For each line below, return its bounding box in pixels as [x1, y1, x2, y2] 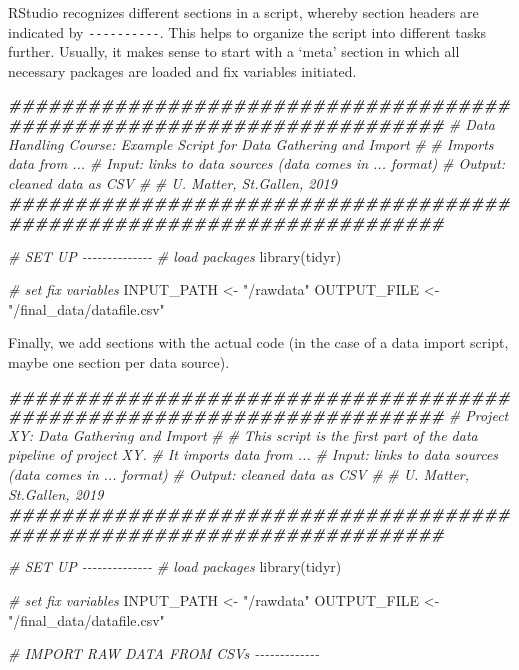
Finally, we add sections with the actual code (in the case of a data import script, [8, 332, 509, 353]
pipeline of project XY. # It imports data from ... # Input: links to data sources [8, 444, 499, 465]
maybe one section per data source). [8, 351, 230, 372]
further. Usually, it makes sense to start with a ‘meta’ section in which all [8, 41, 460, 62]
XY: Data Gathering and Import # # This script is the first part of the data [8, 424, 478, 445]
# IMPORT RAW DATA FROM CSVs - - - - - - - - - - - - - [8, 643, 320, 664]
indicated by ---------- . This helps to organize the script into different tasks [8, 21, 487, 42]
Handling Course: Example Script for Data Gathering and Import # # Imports [8, 133, 494, 154]
